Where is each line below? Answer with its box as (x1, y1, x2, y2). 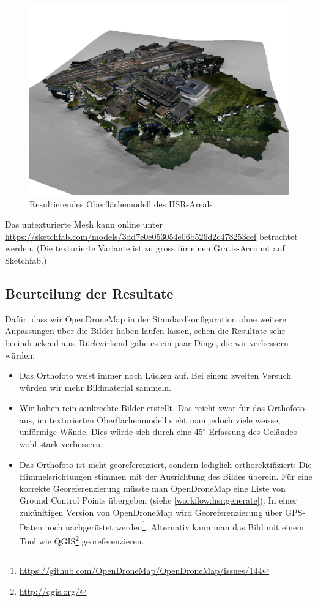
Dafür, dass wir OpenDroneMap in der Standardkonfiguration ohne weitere (5, 312, 286, 325)
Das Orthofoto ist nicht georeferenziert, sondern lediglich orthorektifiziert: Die (19, 458, 312, 470)
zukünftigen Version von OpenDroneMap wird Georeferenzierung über (19, 506, 283, 519)
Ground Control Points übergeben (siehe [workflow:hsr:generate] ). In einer (19, 494, 297, 507)
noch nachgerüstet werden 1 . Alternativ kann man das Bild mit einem (45, 518, 304, 533)
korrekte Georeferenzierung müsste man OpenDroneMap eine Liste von (19, 481, 286, 494)
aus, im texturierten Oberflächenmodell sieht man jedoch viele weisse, (19, 413, 281, 426)
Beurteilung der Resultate (5, 283, 174, 302)
